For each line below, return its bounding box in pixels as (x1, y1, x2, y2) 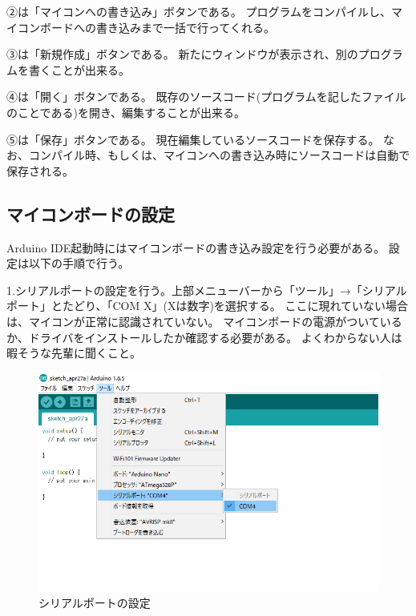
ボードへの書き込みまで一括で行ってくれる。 (39, 18, 275, 35)
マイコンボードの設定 (6, 201, 175, 226)
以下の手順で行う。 (28, 255, 130, 272)
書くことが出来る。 (28, 61, 130, 78)
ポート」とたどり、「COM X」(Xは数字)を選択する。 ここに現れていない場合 (6, 297, 409, 314)
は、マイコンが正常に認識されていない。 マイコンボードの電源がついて (6, 312, 380, 329)
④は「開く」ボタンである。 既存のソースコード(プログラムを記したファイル (6, 88, 406, 105)
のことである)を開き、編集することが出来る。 (6, 103, 245, 120)
